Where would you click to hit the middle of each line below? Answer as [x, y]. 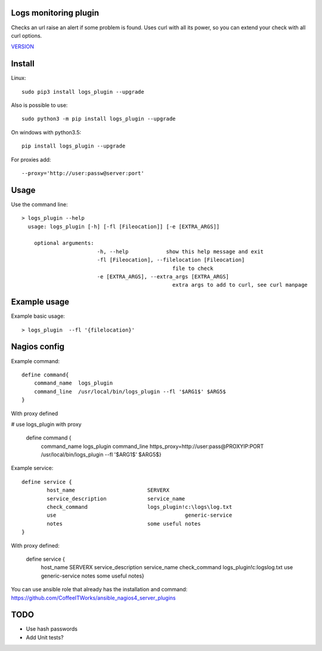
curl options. [27, 35]
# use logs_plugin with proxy [46, 424]
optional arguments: [64, 243]
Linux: [18, 78]
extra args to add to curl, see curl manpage [240, 285]
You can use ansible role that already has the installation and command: [99, 589]
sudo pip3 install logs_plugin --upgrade [83, 92]
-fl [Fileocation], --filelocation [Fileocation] [171, 260]
